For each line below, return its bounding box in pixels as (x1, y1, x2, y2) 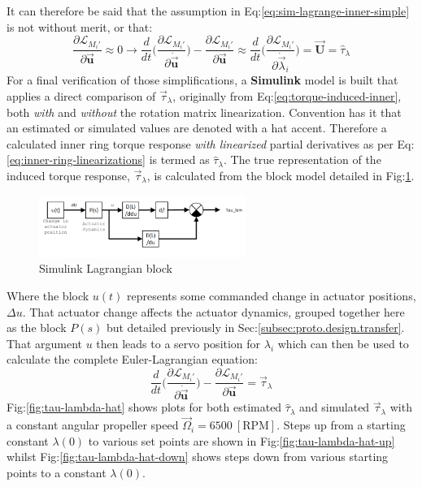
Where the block (7, 287, 89, 304)
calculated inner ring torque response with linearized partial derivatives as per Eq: (7, 135, 415, 152)
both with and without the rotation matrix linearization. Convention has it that (7, 103, 402, 120)
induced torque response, (7, 166, 130, 183)
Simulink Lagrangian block (39, 260, 172, 277)
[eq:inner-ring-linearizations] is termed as (7, 151, 210, 168)
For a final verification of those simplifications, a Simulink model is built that (7, 71, 398, 88)
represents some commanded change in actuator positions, (127, 287, 416, 304)
